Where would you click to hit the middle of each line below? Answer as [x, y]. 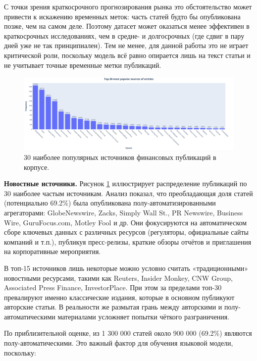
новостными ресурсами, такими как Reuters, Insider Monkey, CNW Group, [118, 278]
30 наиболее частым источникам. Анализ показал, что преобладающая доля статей [128, 193]
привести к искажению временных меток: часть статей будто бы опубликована [122, 16]
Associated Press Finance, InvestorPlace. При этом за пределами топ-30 [113, 287]
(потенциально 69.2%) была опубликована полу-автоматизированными [110, 203]
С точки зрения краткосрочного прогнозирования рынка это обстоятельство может [128, 6]
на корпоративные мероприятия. [52, 251]
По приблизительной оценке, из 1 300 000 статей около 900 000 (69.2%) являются [128, 333]
